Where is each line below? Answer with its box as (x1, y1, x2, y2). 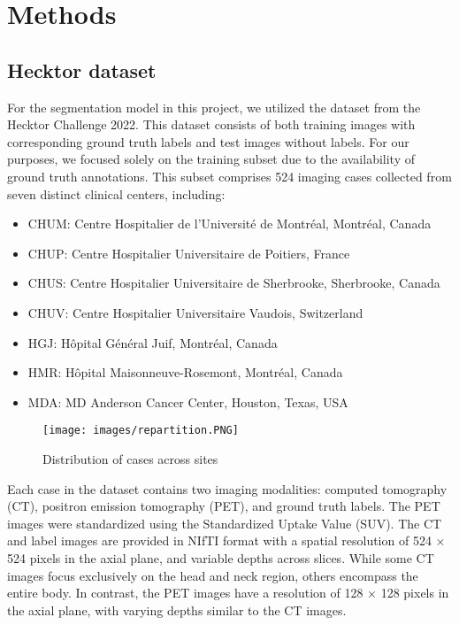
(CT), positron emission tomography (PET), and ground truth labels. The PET (7, 497, 440, 515)
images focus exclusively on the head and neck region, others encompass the (7, 566, 418, 584)
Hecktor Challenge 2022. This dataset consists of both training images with (7, 115, 416, 134)
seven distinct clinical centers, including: (7, 184, 226, 203)
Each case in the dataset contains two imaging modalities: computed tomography (7, 479, 448, 498)
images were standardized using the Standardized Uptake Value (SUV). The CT (7, 513, 442, 532)
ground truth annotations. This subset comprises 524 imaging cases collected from (7, 166, 452, 185)
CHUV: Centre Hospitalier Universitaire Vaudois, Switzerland (27, 303, 363, 321)
